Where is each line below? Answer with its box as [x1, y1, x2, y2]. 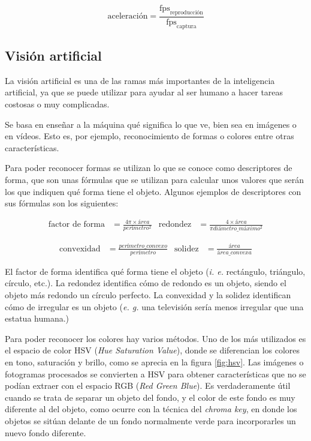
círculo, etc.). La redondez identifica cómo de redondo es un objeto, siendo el [5, 277, 286, 289]
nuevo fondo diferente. [5, 426, 86, 439]
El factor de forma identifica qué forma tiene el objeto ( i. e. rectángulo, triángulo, [5, 265, 306, 277]
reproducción [170, 9, 203, 16]
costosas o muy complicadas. [5, 98, 110, 110]
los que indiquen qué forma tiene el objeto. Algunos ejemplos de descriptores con [5, 185, 301, 197]
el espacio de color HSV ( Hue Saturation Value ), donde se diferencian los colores [5, 344, 300, 356]
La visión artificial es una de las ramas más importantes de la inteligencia [5, 74, 275, 86]
